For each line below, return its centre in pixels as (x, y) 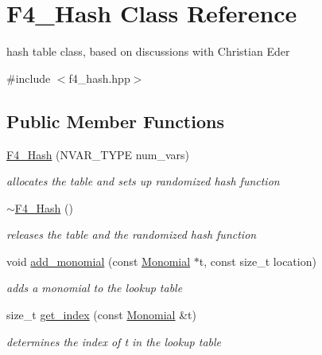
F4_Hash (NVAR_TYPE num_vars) (98, 154)
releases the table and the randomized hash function (132, 234)
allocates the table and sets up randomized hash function (143, 181)
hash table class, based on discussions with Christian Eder (148, 51)
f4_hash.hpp (99, 78)
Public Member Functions (115, 121)
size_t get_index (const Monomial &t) (101, 315)
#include (29, 78)
